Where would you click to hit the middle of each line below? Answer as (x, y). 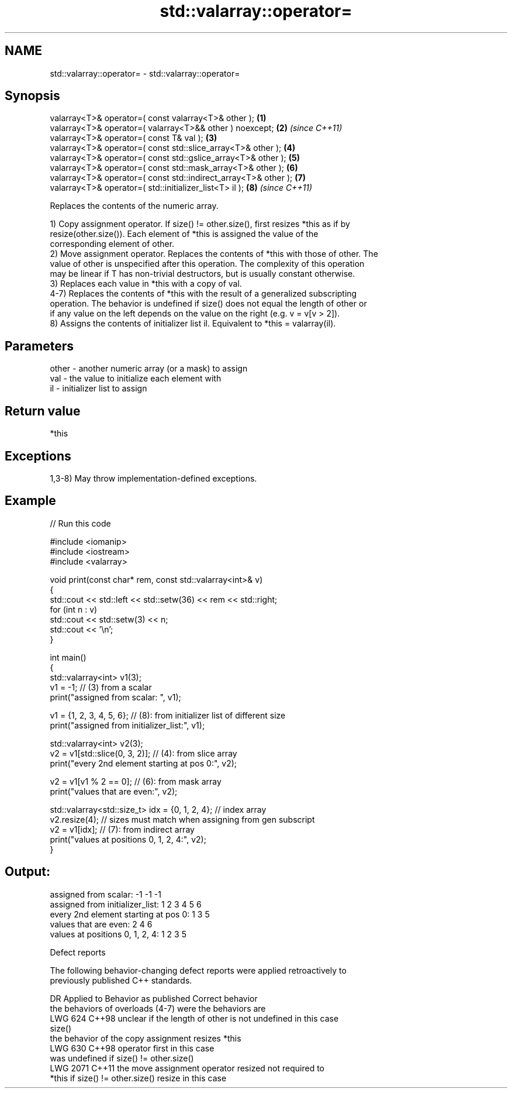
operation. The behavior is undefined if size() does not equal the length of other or (208, 304)
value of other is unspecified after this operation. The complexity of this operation (207, 264)
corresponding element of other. (112, 244)
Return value (43, 411)
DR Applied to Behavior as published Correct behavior (154, 998)
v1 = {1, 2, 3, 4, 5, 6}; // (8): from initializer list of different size (168, 715)
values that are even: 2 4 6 (101, 924)
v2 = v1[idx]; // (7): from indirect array (122, 829)
